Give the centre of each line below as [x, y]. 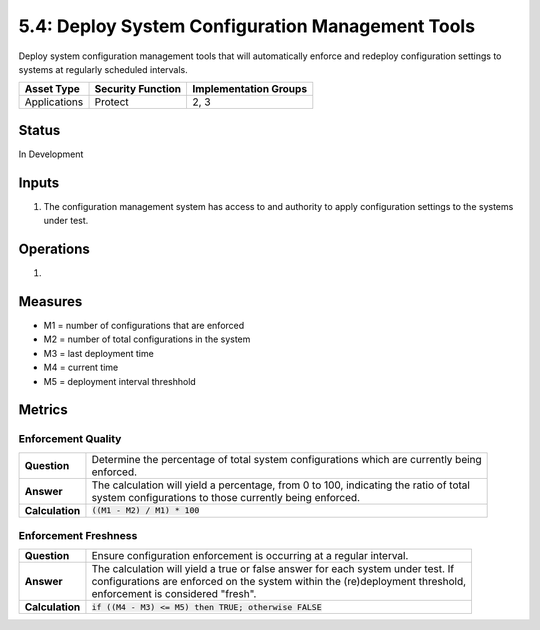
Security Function [138, 89]
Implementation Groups [250, 89]
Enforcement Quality [70, 439]
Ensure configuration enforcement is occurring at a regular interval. [250, 556]
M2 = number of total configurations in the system [147, 339]
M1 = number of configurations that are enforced [144, 325]
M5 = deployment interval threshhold [120, 381]
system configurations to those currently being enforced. [225, 497]
